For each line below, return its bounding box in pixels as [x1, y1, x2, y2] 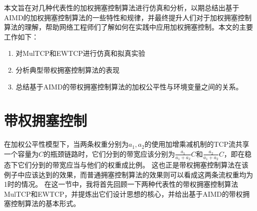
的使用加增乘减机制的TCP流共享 [144, 139, 250, 149]
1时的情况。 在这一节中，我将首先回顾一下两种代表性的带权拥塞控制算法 [4, 179, 238, 189]
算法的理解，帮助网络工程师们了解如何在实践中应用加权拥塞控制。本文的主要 [4, 22, 253, 32]
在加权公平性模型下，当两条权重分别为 [4, 139, 128, 149]
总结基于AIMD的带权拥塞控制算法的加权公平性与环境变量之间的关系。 [15, 81, 243, 91]
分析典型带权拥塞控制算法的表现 [15, 64, 120, 75]
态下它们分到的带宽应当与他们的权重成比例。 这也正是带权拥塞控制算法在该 [4, 160, 249, 170]
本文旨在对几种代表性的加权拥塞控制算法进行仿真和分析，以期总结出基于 [4, 2, 239, 12]
